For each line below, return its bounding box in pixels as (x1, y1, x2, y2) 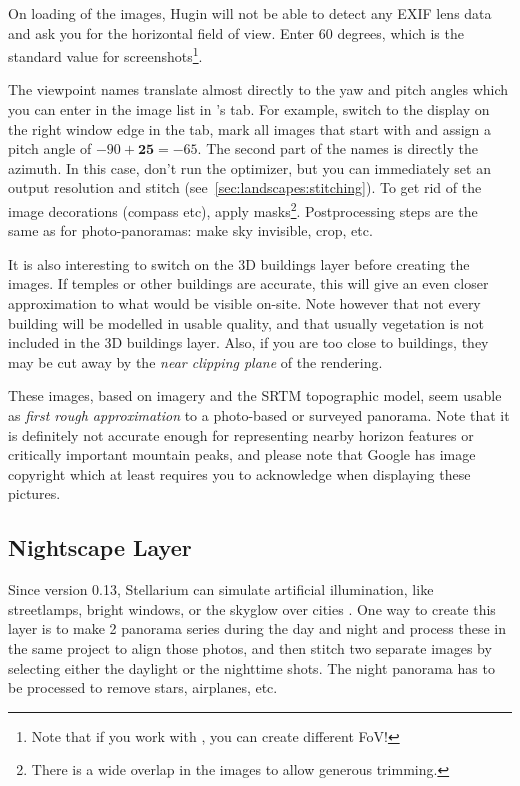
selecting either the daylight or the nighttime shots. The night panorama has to (8, 657, 495, 678)
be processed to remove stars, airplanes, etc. (8, 677, 278, 698)
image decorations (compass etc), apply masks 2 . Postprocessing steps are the (8, 198, 478, 221)
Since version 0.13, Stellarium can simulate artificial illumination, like (8, 579, 434, 600)
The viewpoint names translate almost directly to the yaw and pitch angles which (8, 79, 509, 100)
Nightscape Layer (8, 532, 192, 563)
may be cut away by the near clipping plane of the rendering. (8, 351, 383, 372)
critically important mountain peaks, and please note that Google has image (8, 444, 476, 465)
